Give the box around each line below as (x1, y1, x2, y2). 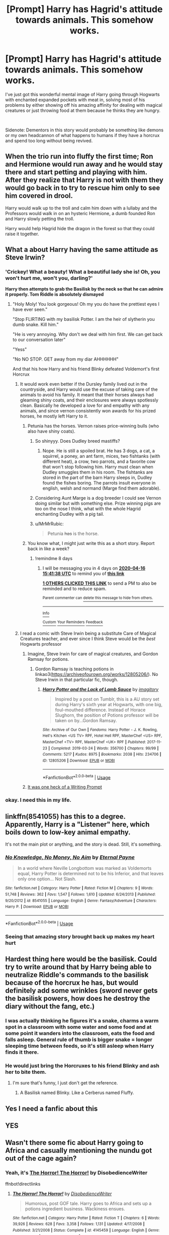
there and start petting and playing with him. (5, 168, 147, 177)
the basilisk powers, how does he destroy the (5, 994, 150, 1003)
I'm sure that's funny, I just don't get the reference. (12, 1080, 118, 1086)
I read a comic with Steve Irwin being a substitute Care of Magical (20, 630, 156, 636)
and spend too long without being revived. (5, 138, 93, 144)
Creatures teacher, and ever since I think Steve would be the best (20, 636, 156, 642)
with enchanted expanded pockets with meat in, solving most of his (5, 97, 145, 103)
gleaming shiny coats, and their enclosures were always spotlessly (20, 397, 158, 403)
